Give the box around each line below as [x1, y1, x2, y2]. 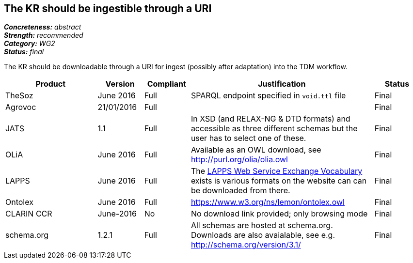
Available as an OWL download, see [191, 145, 321, 155]
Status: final [4, 47, 44, 56]
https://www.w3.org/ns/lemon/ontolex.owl [191, 197, 345, 207]
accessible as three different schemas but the [191, 124, 358, 134]
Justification [258, 79, 306, 89]
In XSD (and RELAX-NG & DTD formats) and [191, 114, 350, 124]
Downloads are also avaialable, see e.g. [191, 230, 335, 240]
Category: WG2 [4, 39, 55, 48]
